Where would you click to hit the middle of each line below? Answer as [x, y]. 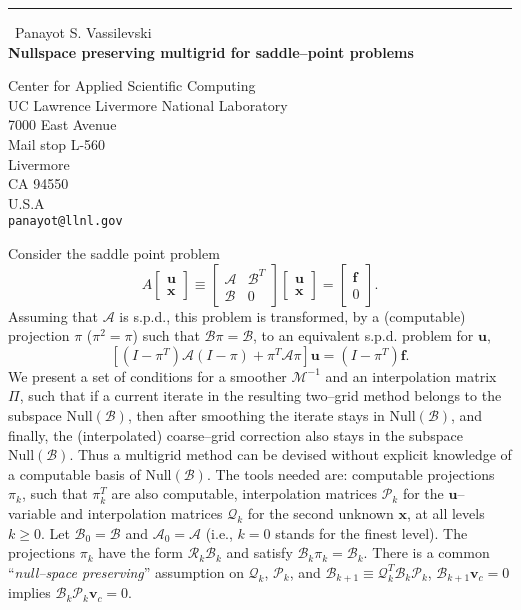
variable [32, 512]
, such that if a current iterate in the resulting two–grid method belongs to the [260, 395]
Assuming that [53, 315]
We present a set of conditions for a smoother [147, 375]
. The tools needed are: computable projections [350, 473]
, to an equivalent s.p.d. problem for [363, 335]
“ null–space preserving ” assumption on [126, 571]
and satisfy [259, 552]
